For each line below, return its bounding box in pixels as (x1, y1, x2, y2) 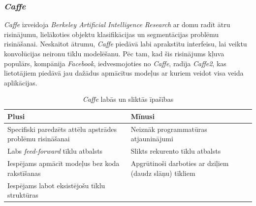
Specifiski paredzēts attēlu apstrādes (7, 124, 117, 134)
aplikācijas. (4, 77, 37, 87)
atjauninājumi (130, 133, 173, 144)
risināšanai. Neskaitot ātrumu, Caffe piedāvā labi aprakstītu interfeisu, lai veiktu (4, 39, 247, 49)
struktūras (7, 190, 38, 200)
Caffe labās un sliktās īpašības (82, 94, 174, 104)
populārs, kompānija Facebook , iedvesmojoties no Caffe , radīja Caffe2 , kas (4, 58, 226, 68)
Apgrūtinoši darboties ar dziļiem (130, 158, 229, 168)
